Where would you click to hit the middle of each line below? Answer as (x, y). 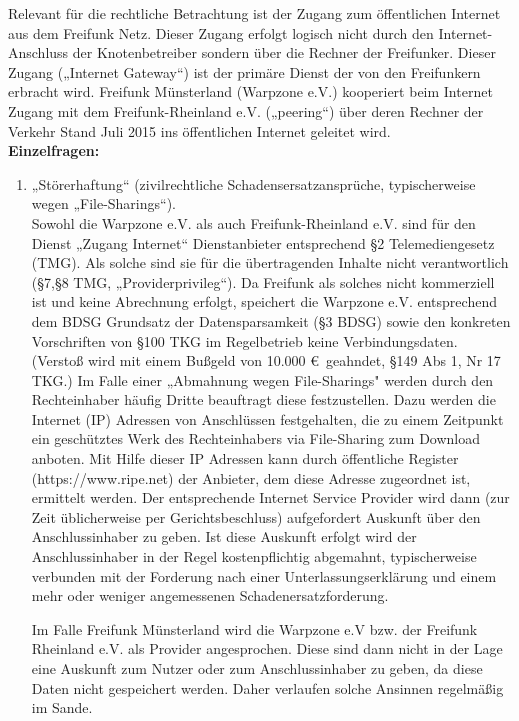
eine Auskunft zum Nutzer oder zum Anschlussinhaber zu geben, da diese (257, 668)
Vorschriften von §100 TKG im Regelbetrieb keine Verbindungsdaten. (244, 340)
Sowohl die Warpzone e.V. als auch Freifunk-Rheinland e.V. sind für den (253, 222)
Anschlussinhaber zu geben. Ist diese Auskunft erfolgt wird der (224, 536)
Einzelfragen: (54, 150)
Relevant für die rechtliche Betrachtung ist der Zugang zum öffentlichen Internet (254, 13)
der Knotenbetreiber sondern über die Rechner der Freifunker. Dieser (284, 52)
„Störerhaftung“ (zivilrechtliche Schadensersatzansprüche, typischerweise (253, 183)
